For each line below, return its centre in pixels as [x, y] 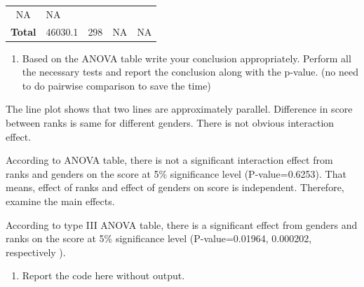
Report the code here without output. [103, 275]
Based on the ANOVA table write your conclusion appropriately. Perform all [187, 58]
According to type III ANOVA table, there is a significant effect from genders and [182, 224]
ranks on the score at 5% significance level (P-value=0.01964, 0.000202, [159, 238]
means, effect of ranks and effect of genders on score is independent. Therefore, [175, 187]
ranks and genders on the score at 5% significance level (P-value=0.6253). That [176, 173]
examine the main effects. [60, 201]
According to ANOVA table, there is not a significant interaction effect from [169, 160]
